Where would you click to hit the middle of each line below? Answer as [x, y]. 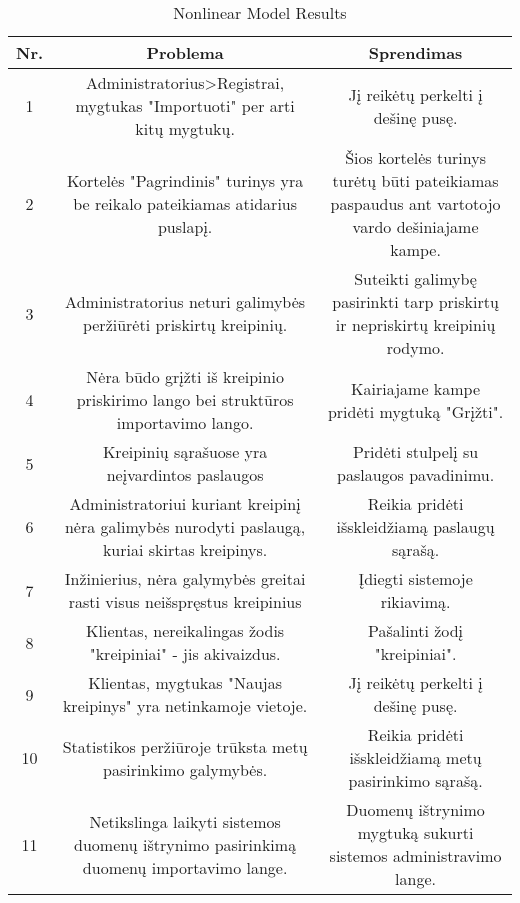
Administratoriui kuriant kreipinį [185, 503]
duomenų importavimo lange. [185, 867]
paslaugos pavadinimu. [416, 474]
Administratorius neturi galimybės [185, 301]
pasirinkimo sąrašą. [415, 780]
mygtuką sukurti [415, 832]
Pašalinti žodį [416, 630]
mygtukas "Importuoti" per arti [185, 105]
